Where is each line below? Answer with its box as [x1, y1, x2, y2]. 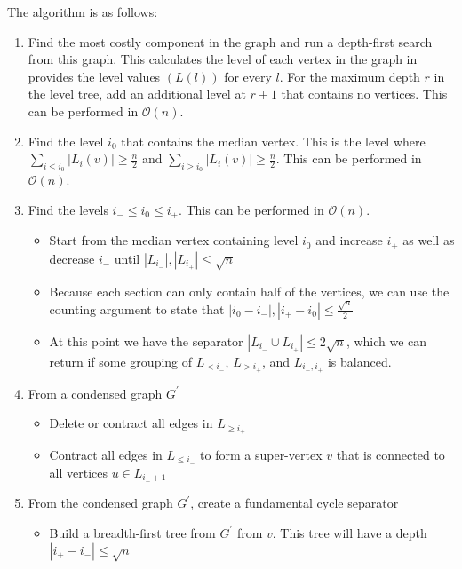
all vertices [49, 462, 108, 481]
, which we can [346, 331, 427, 350]
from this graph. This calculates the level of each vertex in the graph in [28, 50, 418, 68]
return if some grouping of [49, 352, 193, 370]
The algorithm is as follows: [7, 3, 158, 20]
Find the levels [28, 200, 108, 218]
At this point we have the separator [49, 331, 243, 350]
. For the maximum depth [279, 67, 420, 85]
